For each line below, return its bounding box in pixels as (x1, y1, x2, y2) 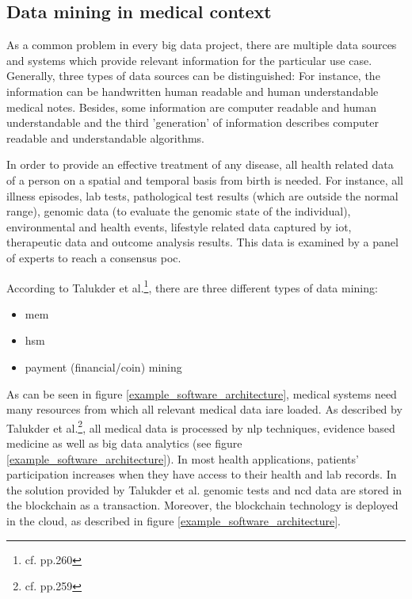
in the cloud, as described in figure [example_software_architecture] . (6, 512, 341, 528)
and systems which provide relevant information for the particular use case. (6, 52, 372, 68)
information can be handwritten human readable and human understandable (6, 82, 379, 99)
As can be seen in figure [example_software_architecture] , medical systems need (6, 385, 397, 402)
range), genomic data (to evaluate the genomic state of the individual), (6, 203, 351, 219)
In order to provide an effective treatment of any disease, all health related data (6, 156, 394, 173)
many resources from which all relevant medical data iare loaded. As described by (6, 401, 402, 418)
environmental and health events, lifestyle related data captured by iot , (6, 218, 352, 235)
